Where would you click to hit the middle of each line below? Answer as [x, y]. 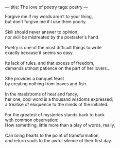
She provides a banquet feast [34, 78]
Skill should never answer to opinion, [42, 32]
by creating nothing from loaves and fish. [46, 84]
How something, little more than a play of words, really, [60, 125]
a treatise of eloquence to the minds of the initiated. [57, 104]
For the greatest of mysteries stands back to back [55, 115]
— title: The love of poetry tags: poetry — [47, 7]
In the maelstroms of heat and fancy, [42, 94]
